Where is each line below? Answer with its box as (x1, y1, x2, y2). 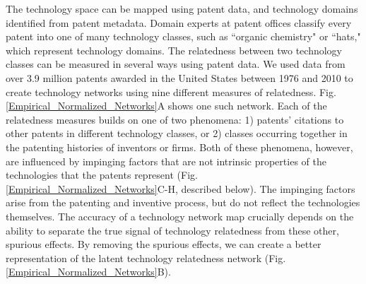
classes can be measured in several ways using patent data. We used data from (6, 57, 346, 71)
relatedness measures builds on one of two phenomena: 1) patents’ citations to (6, 112, 344, 126)
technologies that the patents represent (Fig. (6, 167, 198, 182)
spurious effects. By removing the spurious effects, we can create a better (6, 237, 321, 252)
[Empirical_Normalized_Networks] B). (6, 264, 171, 279)
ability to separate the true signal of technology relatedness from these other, (6, 223, 339, 237)
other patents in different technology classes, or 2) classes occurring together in (6, 126, 348, 141)
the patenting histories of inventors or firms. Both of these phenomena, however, (6, 139, 353, 154)
